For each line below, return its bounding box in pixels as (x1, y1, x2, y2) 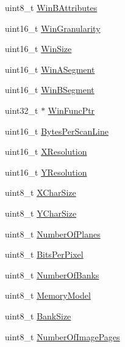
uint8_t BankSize (5, 309, 71, 322)
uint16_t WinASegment (5, 62, 95, 75)
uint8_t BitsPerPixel (5, 248, 84, 261)
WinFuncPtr (48, 103, 95, 116)
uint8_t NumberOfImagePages (5, 330, 120, 343)
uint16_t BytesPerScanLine (5, 124, 109, 137)
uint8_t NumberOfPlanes (5, 227, 101, 240)
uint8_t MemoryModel (5, 289, 91, 302)
